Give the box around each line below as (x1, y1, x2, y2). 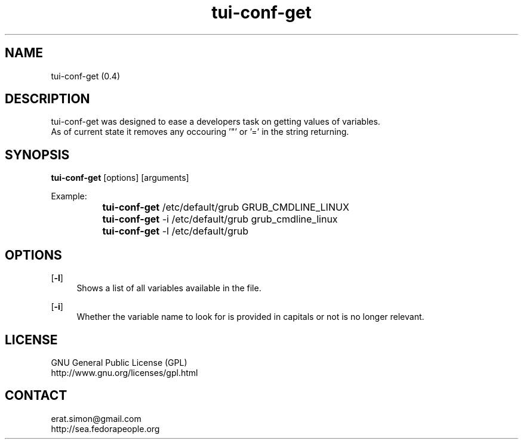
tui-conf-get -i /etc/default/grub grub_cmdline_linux (102, 213, 338, 226)
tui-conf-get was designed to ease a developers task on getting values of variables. (51, 116, 380, 127)
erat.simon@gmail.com (51, 413, 141, 424)
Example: (51, 191, 87, 202)
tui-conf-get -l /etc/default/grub (102, 225, 248, 238)
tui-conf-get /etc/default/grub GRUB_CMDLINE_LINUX (102, 201, 349, 214)
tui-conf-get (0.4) (51, 70, 120, 81)
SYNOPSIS (5, 147, 70, 162)
